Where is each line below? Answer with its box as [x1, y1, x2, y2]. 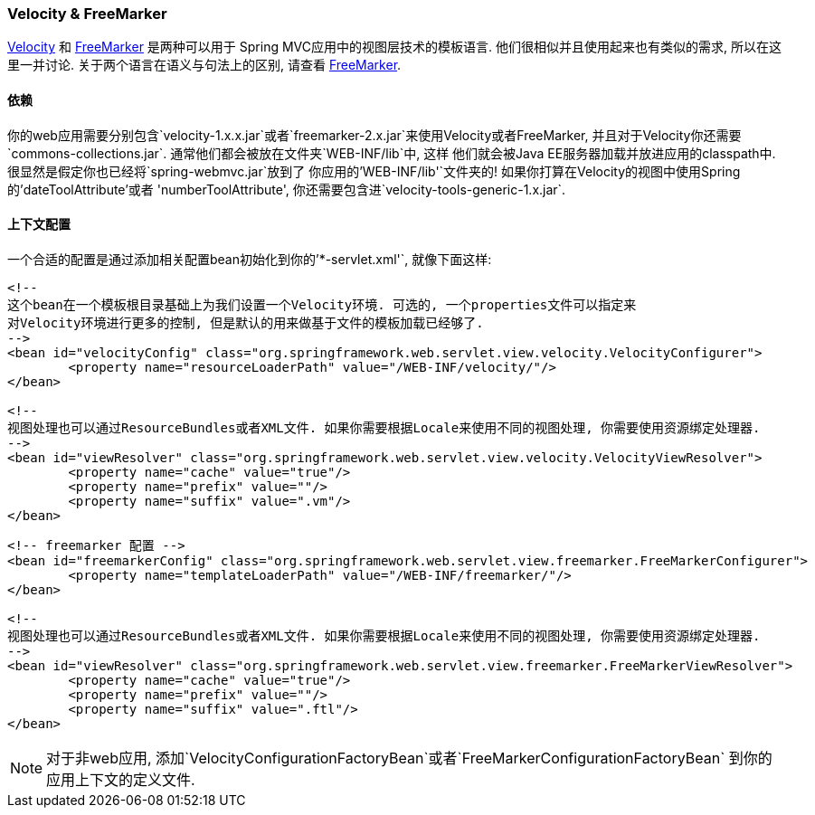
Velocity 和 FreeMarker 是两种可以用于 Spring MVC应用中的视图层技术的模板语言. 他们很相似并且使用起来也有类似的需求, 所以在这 [7, 39, 782, 55]
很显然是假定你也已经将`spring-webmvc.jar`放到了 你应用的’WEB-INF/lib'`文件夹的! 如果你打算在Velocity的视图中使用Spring [7, 163, 741, 179]
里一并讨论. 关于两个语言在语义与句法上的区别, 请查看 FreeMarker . [7, 57, 402, 73]
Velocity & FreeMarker [7, 5, 167, 23]
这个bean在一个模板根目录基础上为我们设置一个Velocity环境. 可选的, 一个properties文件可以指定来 [7, 297, 637, 312]
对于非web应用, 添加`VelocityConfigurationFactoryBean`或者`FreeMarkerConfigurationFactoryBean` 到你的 [46, 748, 772, 767]
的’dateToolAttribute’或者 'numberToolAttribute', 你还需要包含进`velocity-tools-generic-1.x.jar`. [7, 181, 566, 197]
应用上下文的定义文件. [46, 770, 195, 789]
